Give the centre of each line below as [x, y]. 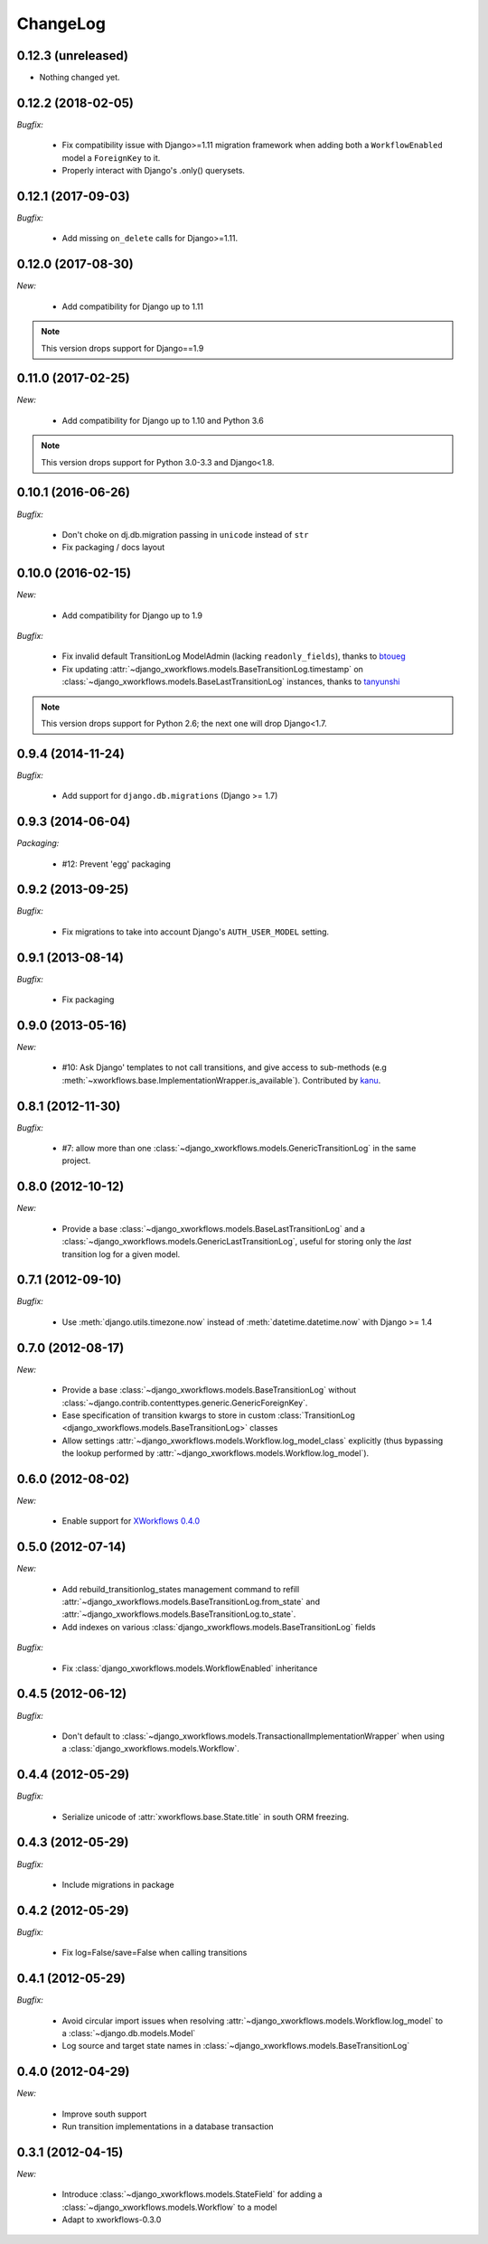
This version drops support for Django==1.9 [122, 348]
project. [76, 1160]
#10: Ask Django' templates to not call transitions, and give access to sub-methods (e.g [225, 1067]
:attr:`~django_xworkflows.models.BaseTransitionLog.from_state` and [191, 1602]
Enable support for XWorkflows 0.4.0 [131, 1521]
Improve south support [104, 2114]
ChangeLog [61, 23]
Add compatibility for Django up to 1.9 [132, 615]
